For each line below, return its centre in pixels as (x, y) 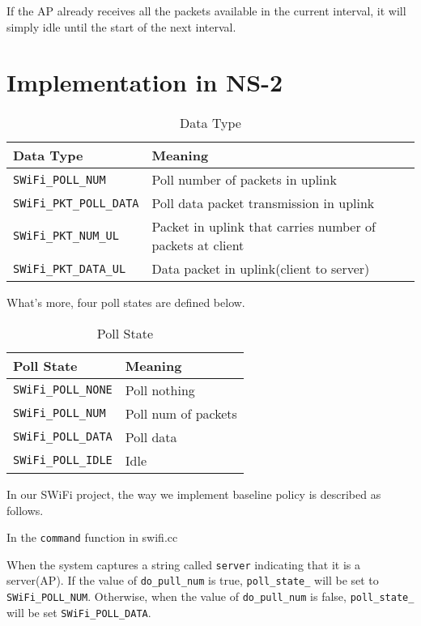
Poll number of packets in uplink (244, 180)
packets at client (198, 245)
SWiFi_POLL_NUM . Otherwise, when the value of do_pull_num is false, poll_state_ (210, 596)
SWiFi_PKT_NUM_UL (66, 236)
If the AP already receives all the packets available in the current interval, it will (206, 11)
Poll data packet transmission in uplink (263, 203)
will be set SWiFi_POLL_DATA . (79, 612)
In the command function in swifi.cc (92, 537)
